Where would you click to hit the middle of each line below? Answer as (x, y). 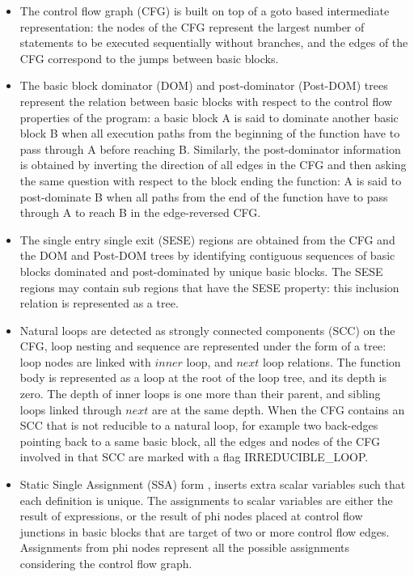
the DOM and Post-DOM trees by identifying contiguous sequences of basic (207, 255)
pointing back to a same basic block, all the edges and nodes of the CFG (200, 441)
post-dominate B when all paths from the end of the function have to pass (204, 196)
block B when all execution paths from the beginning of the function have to (210, 133)
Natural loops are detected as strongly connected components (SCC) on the (207, 330)
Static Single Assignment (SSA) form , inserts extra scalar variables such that (213, 484)
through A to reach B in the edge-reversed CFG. (140, 212)
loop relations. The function (332, 361)
